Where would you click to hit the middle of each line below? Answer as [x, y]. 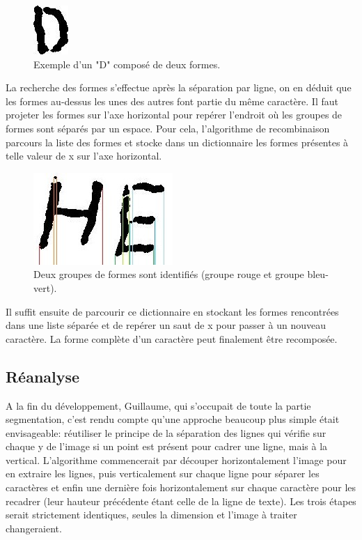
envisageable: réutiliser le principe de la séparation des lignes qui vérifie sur [166, 432]
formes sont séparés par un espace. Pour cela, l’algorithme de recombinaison [168, 128]
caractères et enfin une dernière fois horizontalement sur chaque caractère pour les [181, 487]
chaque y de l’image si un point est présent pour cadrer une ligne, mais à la [167, 446]
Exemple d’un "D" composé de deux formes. [127, 64]
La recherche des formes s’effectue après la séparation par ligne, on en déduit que [179, 87]
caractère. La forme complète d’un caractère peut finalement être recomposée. [172, 338]
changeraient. [34, 528]
